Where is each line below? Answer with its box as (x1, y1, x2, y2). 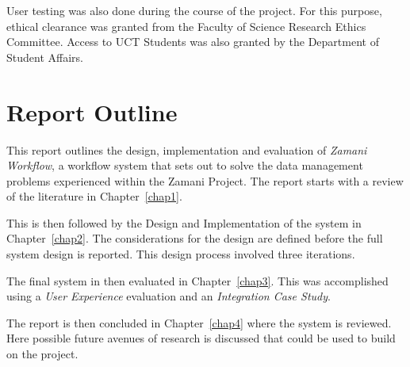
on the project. (6, 346, 79, 362)
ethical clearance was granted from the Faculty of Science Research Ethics (6, 17, 366, 34)
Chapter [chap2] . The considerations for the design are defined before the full (6, 230, 383, 247)
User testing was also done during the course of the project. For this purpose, (6, 2, 382, 18)
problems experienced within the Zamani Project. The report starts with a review (6, 172, 404, 189)
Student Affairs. (6, 48, 83, 65)
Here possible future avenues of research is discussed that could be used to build (6, 330, 396, 346)
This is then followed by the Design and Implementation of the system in (6, 214, 362, 231)
